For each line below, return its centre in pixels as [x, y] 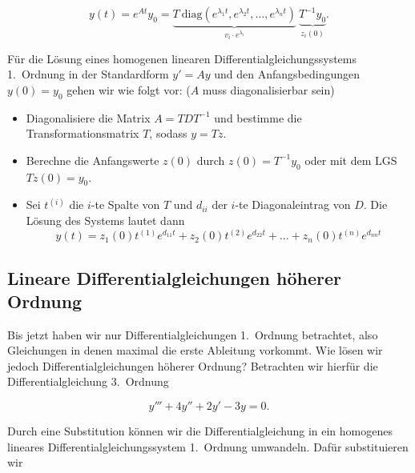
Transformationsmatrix [83, 133]
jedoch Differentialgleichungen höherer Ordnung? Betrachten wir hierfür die [193, 365]
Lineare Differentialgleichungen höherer [174, 277]
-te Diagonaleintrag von [293, 204]
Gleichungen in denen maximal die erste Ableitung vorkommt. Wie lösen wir [195, 350]
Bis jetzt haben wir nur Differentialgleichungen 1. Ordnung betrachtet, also [193, 334]
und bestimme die [258, 117]
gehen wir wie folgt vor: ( [129, 89]
